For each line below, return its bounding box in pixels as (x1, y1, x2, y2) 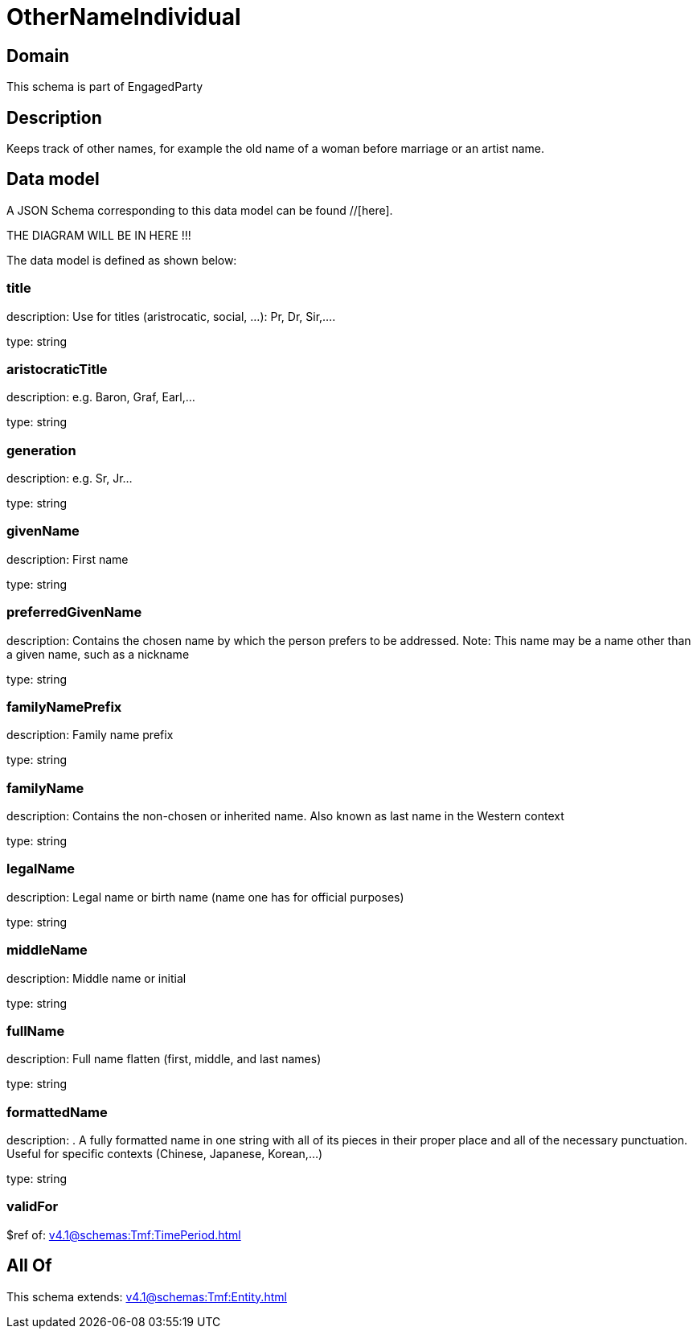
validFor (6, 1198, 59, 1215)
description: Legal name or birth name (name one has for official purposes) (6, 889, 404, 904)
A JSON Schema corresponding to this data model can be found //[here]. (6, 203, 393, 217)
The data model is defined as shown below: (6, 253, 237, 267)
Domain (6, 45, 70, 66)
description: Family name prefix (6, 728, 174, 742)
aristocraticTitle (6, 360, 108, 377)
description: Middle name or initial (6, 971, 187, 985)
